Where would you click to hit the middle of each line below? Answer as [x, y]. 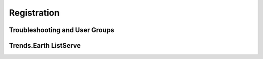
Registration [34, 13]
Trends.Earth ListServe [45, 46]
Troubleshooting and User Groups [62, 30]
